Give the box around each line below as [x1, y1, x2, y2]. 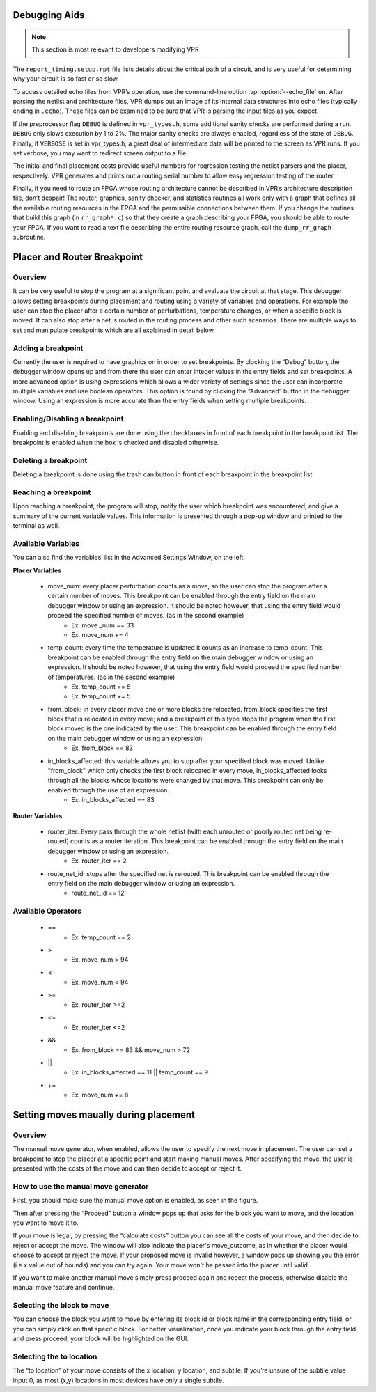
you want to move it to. [13, 1219, 79, 1227]
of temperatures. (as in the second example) [47, 673, 175, 681]
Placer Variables [13, 566, 62, 574]
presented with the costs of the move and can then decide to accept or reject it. [13, 1164, 242, 1173]
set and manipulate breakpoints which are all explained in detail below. [13, 326, 215, 334]
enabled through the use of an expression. [47, 785, 170, 794]
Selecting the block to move [13, 1301, 109, 1311]
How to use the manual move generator [13, 1181, 149, 1191]
